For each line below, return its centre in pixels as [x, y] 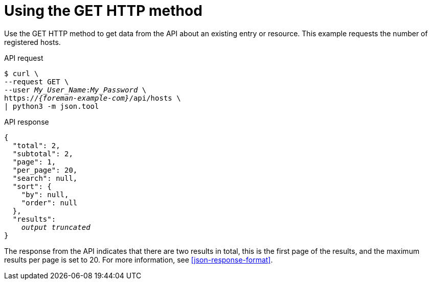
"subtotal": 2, [43, 153]
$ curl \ [21, 73]
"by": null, [45, 194]
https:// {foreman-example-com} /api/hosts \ [93, 98]
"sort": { [32, 186]
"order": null [49, 203]
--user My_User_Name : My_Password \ [75, 90]
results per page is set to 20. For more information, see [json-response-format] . [139, 259]
